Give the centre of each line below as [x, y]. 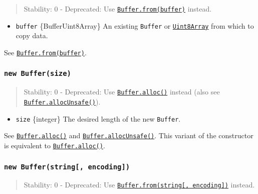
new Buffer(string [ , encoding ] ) [67, 167]
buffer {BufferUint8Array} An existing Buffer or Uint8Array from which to [135, 25]
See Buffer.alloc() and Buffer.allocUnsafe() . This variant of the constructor [129, 135]
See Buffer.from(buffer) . [45, 52]
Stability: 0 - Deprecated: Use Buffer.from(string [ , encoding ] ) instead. [139, 185]
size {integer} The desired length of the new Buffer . [98, 118]
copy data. [32, 35]
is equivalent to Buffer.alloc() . [55, 145]
